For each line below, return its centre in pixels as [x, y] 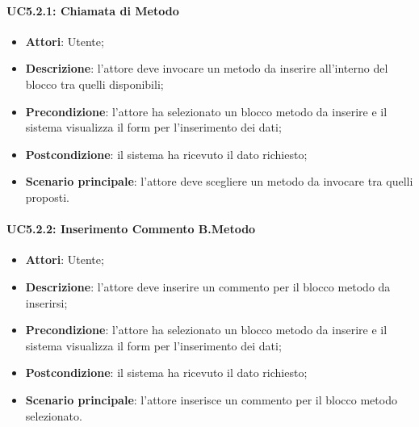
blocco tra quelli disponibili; [94, 84]
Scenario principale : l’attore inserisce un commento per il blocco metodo [211, 399]
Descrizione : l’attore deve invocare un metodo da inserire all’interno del [207, 68]
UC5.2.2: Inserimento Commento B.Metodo [131, 229]
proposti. [47, 197]
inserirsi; [46, 302]
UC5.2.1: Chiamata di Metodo [93, 10]
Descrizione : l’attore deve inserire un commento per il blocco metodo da [208, 286]
